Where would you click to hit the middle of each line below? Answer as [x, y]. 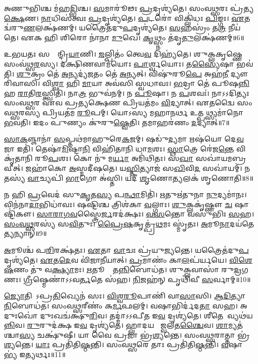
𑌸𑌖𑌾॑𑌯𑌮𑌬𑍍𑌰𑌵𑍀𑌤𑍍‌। [221, 158]
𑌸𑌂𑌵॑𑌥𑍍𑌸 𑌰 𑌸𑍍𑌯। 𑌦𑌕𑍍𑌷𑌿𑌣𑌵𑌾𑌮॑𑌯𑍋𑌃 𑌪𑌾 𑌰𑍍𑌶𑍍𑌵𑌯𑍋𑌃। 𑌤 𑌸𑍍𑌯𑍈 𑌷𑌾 [119, 63]
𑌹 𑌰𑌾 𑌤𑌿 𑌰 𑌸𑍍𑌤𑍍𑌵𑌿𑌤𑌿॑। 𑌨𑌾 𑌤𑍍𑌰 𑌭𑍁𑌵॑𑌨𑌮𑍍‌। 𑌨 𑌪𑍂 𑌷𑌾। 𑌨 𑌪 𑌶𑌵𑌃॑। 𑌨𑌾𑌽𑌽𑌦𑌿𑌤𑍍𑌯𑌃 [127, 93]
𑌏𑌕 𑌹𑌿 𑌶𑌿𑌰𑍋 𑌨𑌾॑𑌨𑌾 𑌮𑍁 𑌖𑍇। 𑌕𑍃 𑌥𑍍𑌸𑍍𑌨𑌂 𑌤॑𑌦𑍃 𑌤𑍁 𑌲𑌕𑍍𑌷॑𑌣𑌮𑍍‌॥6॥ [133, 37]
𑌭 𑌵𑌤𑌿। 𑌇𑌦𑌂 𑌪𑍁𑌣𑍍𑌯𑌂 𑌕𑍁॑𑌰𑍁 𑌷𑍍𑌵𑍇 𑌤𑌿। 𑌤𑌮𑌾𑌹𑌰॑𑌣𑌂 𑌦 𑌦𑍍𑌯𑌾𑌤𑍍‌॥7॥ [117, 122]
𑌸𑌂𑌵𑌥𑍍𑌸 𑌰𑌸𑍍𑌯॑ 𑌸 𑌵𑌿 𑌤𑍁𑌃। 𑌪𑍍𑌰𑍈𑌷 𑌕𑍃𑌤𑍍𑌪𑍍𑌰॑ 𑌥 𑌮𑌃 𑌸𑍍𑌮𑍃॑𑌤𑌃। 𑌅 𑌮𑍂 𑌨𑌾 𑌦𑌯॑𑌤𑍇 [129, 223]
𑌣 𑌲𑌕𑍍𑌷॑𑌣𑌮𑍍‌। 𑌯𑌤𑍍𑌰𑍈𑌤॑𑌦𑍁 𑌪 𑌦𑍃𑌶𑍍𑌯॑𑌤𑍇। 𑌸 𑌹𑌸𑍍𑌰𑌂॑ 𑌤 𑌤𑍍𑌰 [125, 28]
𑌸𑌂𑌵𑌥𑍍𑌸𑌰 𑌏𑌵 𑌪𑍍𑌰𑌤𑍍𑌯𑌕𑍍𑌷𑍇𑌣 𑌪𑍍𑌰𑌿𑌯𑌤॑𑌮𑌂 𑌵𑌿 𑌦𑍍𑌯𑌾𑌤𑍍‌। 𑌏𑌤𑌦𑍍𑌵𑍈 [120, 103]
